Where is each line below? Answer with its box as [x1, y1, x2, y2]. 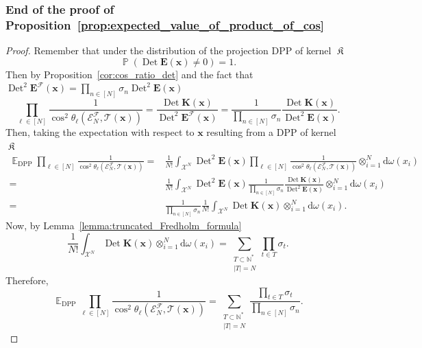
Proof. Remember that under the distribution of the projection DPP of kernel [5, 43, 332, 58]
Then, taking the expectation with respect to [5, 125, 195, 139]
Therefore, [5, 272, 49, 287]
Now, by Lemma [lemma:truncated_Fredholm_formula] [5, 218, 242, 233]
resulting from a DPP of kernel [206, 125, 336, 139]
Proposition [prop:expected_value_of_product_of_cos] [5, 16, 325, 33]
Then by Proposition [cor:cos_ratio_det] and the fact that [5, 67, 253, 81]
